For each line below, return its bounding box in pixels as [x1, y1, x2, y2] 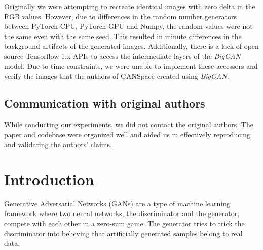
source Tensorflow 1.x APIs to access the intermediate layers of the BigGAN [4, 50, 241, 61]
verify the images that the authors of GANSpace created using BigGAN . [4, 70, 229, 81]
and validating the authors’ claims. [4, 139, 112, 150]
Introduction [4, 168, 94, 189]
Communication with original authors [4, 95, 205, 111]
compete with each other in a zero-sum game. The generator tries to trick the [4, 218, 245, 229]
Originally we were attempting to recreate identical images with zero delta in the [4, 1, 255, 11]
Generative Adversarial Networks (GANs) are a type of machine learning [4, 198, 230, 208]
